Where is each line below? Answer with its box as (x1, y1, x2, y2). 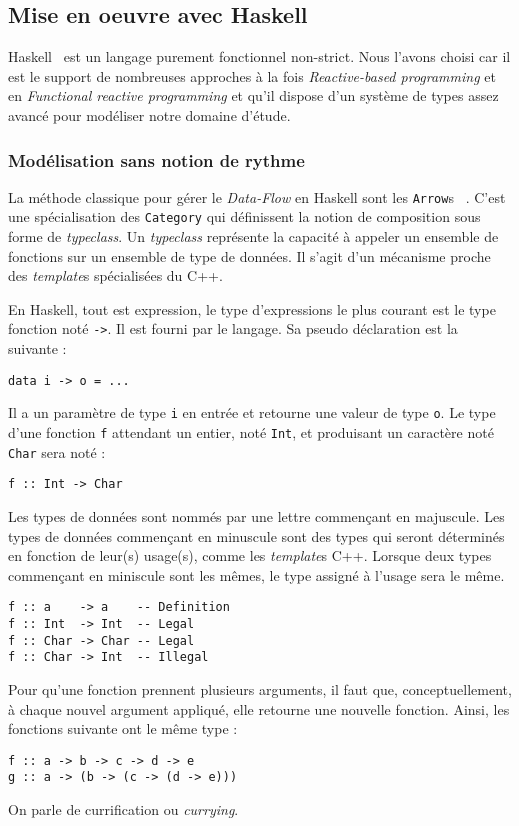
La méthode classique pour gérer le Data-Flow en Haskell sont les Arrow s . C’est (8, 186, 506, 207)
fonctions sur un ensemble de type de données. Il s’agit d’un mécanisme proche (8, 245, 491, 266)
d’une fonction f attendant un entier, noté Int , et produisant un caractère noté (8, 422, 494, 443)
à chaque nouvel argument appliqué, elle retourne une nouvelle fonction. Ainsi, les (8, 698, 510, 719)
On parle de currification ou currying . (8, 799, 239, 820)
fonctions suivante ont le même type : (8, 718, 238, 739)
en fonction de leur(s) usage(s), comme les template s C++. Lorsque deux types (8, 545, 492, 566)
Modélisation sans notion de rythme (8, 147, 305, 172)
